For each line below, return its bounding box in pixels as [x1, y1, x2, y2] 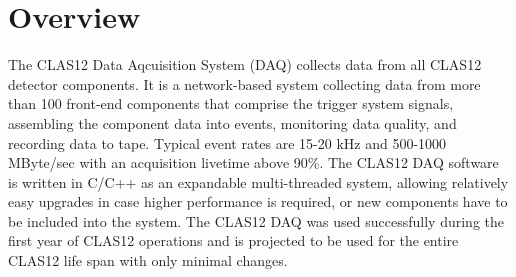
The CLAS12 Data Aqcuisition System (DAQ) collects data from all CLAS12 [8, 54, 482, 75]
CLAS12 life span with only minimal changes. [8, 250, 288, 271]
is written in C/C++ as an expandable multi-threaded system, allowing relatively [8, 171, 509, 192]
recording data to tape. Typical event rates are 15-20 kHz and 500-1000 [8, 132, 447, 153]
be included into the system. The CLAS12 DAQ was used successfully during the [8, 210, 504, 231]
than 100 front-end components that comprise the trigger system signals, [8, 93, 454, 114]
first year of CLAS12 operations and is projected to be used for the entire [8, 230, 459, 251]
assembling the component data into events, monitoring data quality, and [8, 112, 457, 133]
